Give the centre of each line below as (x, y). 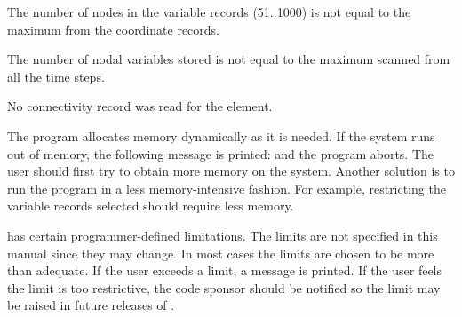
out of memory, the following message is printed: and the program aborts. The (221, 153)
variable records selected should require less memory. (151, 206)
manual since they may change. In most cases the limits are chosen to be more (221, 253)
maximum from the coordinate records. (114, 29)
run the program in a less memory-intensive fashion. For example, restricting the (227, 188)
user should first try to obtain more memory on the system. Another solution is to (231, 171)
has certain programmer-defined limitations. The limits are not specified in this (223, 235)
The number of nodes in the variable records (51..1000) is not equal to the (209, 12)
